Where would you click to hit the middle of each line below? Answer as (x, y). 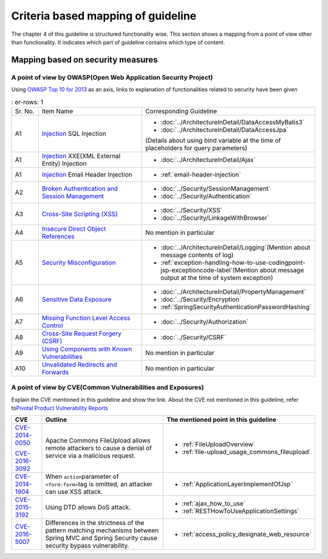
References (58, 236)
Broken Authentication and (80, 188)
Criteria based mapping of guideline (104, 16)
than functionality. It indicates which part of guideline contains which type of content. (118, 42)
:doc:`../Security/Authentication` (206, 196)
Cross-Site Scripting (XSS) (80, 214)
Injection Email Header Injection (87, 174)
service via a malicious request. (91, 456)
